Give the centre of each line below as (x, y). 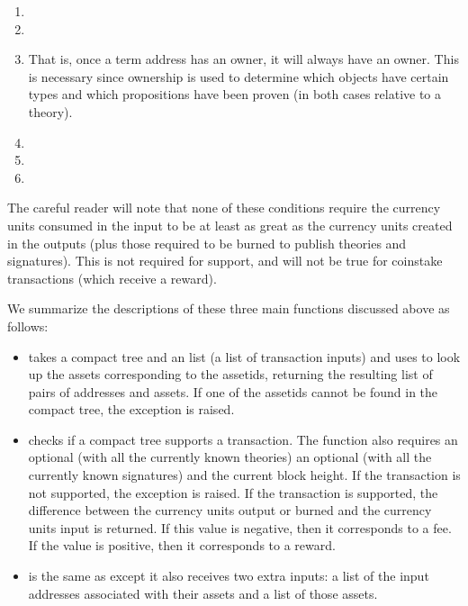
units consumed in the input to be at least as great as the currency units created (230, 225)
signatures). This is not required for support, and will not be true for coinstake (225, 261)
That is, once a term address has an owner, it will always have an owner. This (243, 59)
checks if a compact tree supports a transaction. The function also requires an (243, 439)
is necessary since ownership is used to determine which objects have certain (238, 76)
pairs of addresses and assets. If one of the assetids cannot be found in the (233, 391)
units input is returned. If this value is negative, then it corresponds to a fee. (240, 527)
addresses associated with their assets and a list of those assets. (203, 593)
